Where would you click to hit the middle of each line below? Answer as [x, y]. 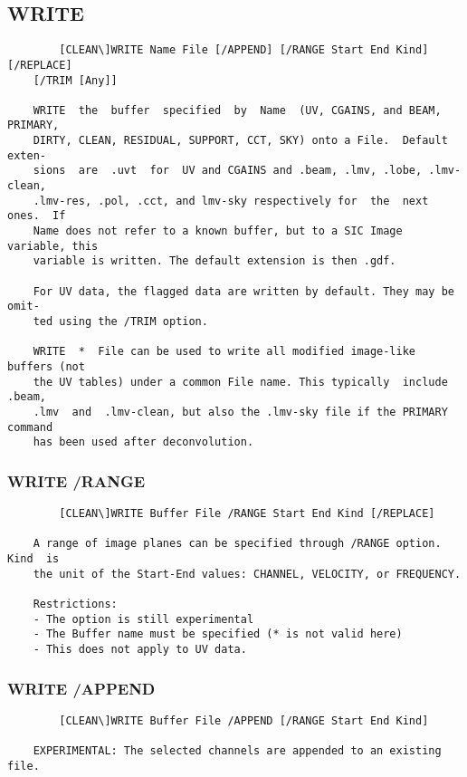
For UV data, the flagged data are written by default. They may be [243, 291]
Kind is [33, 559]
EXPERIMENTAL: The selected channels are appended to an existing [237, 751]
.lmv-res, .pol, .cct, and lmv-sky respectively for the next [231, 201]
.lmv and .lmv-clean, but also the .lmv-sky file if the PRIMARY [240, 412]
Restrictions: [75, 604]
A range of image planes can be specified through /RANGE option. [237, 544]
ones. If [37, 216]
